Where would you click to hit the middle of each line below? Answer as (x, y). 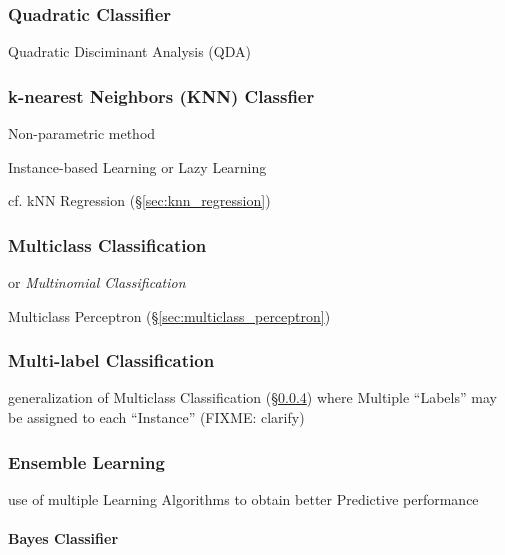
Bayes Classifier (63, 538)
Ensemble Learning (86, 461)
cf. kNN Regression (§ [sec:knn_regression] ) (139, 200)
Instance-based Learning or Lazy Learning (137, 166)
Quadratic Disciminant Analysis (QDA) (129, 51)
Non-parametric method (82, 133)
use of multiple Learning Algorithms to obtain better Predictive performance (243, 498)
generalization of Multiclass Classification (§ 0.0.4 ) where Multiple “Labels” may (252, 397)
